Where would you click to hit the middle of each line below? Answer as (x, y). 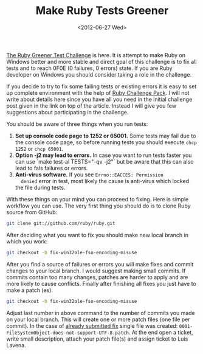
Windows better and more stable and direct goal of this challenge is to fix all (101, 61)
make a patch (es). (30, 290)
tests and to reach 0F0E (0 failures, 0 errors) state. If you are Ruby (89, 68)
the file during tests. (40, 187)
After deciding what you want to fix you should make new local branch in (97, 235)
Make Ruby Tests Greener (102, 11)
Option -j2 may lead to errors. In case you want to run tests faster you (103, 155)
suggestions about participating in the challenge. (67, 112)
